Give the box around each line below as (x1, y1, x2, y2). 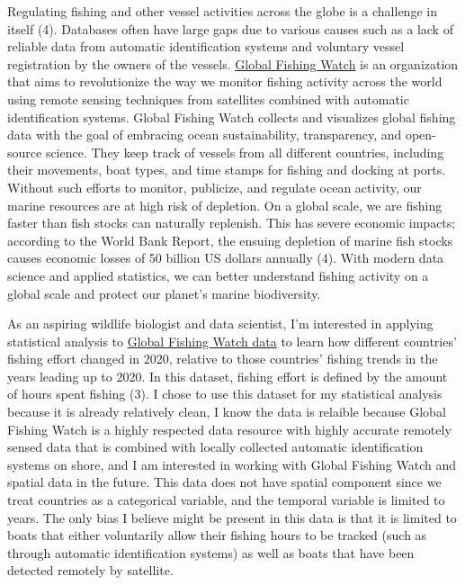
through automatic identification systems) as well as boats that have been (7, 543, 415, 562)
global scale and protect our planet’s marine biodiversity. (7, 283, 321, 302)
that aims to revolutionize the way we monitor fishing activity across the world (7, 72, 443, 91)
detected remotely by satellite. (7, 561, 174, 580)
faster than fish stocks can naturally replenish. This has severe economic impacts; (7, 213, 456, 232)
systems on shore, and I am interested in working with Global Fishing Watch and (7, 454, 457, 473)
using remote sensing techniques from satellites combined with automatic (7, 89, 409, 108)
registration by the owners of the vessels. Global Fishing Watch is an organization (7, 54, 459, 73)
